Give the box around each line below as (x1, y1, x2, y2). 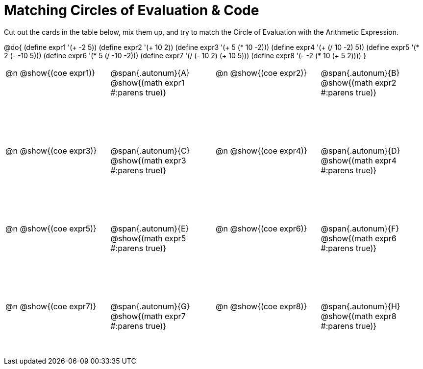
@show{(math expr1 (110, 77, 185, 88)
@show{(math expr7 (110, 311, 186, 322)
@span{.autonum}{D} (321, 145, 400, 156)
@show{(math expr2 (321, 77, 397, 88)
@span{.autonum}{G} (110, 301, 190, 312)
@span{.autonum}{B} (321, 68, 400, 78)
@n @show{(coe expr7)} (5, 301, 97, 312)
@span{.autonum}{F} (321, 223, 399, 233)
